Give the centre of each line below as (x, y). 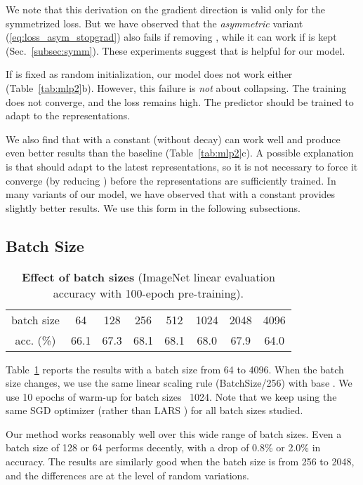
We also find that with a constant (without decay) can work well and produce (173, 139)
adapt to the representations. (68, 115)
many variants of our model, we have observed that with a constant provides (171, 194)
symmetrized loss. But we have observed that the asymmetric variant (154, 23)
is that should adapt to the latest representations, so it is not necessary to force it (182, 166)
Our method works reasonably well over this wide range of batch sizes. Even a (174, 433)
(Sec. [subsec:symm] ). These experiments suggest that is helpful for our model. (176, 50)
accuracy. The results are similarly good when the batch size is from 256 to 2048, (180, 461)
